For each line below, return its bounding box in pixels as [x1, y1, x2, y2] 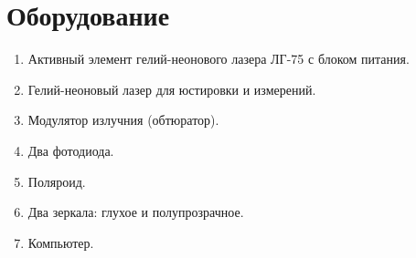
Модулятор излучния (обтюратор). [27, 110, 219, 129]
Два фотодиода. [27, 140, 114, 160]
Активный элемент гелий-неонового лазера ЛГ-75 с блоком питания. [27, 49, 410, 68]
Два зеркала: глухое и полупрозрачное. [27, 202, 244, 222]
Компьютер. [27, 232, 94, 252]
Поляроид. [27, 171, 86, 191]
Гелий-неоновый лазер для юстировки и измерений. [27, 79, 316, 98]
